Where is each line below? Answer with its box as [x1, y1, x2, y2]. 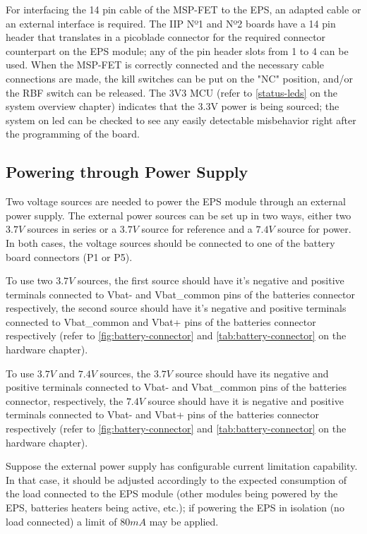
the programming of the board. [6, 126, 140, 141]
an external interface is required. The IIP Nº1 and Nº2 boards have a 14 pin [6, 16, 336, 30]
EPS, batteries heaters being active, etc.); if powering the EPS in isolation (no [6, 500, 344, 515]
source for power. [277, 222, 351, 236]
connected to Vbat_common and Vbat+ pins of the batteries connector [6, 314, 316, 329]
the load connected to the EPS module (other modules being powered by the [6, 486, 338, 501]
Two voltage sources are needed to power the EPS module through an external [6, 194, 346, 209]
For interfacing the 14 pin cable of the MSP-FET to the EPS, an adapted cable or [6, 2, 361, 16]
